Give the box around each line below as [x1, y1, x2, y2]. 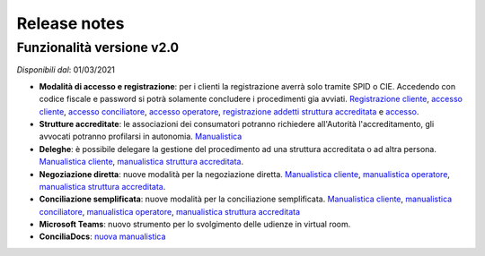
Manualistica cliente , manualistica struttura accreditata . [39, 157, 244, 167]
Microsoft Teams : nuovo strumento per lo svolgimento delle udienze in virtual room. [39, 219, 351, 230]
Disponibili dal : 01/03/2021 [16, 64, 116, 75]
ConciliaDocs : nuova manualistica [39, 231, 166, 242]
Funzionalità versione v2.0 [16, 39, 180, 55]
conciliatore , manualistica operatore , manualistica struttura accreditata [39, 206, 301, 217]
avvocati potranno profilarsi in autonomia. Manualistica [39, 131, 242, 142]
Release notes [16, 13, 125, 33]
